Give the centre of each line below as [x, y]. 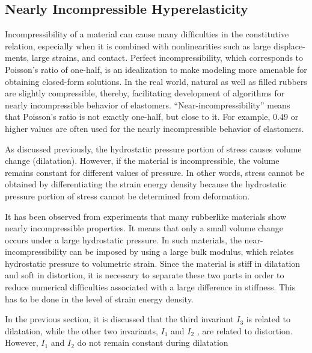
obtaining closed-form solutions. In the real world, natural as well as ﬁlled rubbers [156, 81]
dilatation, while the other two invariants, [81, 330]
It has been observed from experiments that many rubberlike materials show [146, 216]
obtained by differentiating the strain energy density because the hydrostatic [146, 184]
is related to [268, 319]
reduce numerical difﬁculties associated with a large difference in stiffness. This [150, 287]
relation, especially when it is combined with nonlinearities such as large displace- [155, 45]
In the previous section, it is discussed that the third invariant [119, 319]
